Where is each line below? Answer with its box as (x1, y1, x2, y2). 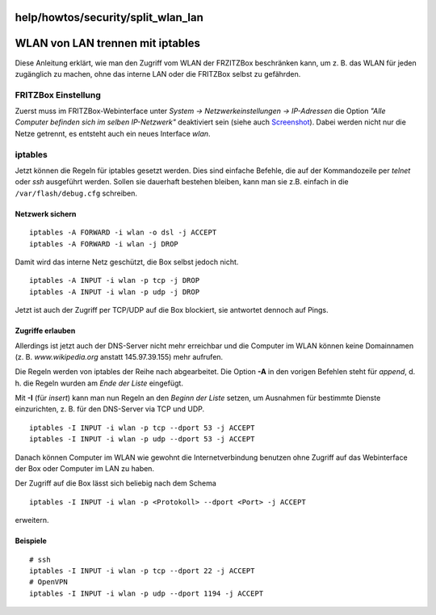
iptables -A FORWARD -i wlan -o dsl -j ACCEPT (29, 228, 217, 238)
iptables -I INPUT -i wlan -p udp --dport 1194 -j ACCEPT (29, 588, 264, 598)
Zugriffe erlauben (15, 326, 76, 335)
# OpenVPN (29, 578, 68, 587)
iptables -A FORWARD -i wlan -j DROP (29, 239, 179, 248)
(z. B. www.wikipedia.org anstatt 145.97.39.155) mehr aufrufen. (15, 352, 224, 361)
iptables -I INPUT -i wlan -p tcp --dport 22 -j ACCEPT (29, 566, 255, 575)
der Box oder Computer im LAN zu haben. (15, 464, 155, 474)
